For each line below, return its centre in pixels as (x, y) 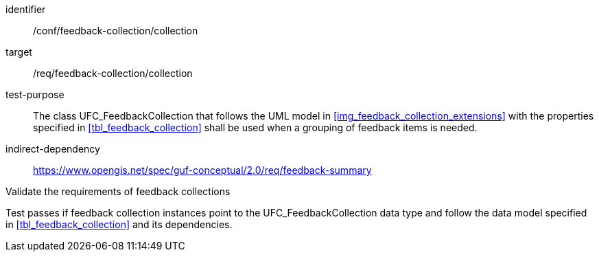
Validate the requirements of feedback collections (118, 191)
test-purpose (35, 94)
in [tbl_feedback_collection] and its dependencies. (119, 224)
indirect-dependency (53, 149)
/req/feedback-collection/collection (113, 73)
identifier (26, 9)
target (19, 52)
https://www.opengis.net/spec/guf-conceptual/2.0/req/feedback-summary (202, 170)
